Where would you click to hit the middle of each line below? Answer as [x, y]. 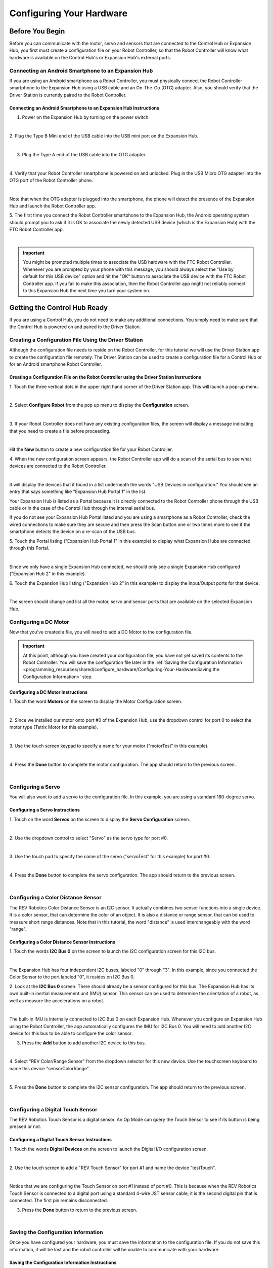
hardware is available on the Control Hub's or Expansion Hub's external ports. [90, 57]
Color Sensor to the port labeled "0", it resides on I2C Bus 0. [72, 977]
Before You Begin [37, 31]
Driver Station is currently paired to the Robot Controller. [68, 95]
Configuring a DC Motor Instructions [49, 692]
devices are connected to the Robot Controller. [58, 466]
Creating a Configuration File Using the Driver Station [76, 340]
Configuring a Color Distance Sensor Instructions [62, 942]
